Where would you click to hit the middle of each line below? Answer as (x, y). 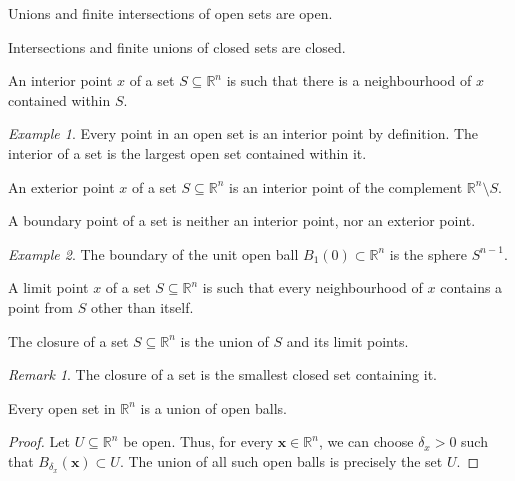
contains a (471, 287)
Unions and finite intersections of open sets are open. (170, 13)
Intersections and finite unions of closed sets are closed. (177, 46)
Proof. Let (39, 441)
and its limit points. (347, 340)
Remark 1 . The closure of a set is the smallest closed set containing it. (223, 374)
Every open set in (62, 407)
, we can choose (366, 441)
